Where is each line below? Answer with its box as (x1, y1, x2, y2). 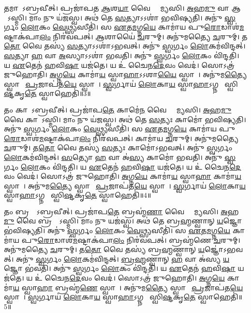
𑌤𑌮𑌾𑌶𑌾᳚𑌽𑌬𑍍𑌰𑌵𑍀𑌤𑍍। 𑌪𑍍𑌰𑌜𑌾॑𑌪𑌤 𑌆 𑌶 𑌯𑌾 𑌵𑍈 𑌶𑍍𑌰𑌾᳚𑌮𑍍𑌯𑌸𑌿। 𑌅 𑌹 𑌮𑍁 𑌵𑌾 (4, 3, 229, 13)
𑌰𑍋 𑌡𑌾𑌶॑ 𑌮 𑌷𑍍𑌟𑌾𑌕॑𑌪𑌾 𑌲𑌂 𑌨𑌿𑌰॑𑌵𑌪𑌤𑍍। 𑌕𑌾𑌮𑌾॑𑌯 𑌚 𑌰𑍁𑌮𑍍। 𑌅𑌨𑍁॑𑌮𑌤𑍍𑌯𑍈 (4, 133, 239, 143)
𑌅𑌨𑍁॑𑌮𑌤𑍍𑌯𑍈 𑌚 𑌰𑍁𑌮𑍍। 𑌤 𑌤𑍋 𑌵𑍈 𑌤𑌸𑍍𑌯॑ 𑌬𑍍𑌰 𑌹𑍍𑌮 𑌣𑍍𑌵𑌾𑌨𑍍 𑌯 (4, 244, 205, 254)
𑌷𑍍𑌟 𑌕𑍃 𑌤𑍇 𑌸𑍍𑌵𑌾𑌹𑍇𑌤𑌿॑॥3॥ (4, 88, 91, 98)
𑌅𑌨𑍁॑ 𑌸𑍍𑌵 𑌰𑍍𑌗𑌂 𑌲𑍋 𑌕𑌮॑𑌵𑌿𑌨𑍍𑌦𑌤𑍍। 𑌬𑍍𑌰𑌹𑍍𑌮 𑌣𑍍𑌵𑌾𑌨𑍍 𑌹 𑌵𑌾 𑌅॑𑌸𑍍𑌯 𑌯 (16, 253, 230, 264)
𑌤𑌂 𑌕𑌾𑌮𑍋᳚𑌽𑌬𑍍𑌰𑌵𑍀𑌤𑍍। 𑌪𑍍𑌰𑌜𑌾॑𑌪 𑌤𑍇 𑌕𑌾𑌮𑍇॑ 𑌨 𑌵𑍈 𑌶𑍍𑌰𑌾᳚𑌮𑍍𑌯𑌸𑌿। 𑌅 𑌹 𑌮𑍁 (4, 104, 232, 114)
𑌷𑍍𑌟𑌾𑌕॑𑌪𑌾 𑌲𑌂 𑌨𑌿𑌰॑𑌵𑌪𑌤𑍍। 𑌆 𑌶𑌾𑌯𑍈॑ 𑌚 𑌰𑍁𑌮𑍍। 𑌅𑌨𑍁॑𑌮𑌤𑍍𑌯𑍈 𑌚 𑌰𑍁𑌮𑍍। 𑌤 (4, 31, 248, 41)
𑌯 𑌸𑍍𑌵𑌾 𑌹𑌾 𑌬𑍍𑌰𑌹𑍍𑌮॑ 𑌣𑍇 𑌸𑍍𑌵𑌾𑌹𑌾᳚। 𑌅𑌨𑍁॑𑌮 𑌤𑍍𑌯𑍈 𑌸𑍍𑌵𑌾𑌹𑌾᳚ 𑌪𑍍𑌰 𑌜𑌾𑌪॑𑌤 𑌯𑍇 (13, 282, 243, 292)
